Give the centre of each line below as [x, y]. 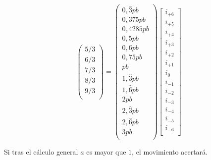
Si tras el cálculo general [41, 151]
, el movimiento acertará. [170, 151]
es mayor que [106, 151]
